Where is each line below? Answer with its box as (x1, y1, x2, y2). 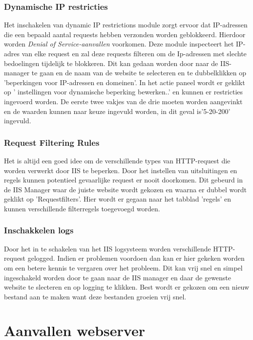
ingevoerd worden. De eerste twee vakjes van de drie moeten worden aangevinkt (4, 96, 243, 106)
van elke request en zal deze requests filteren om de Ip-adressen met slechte (21, 48, 247, 58)
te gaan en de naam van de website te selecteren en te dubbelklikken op (31, 68, 247, 78)
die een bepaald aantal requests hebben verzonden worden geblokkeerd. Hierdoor (4, 29, 246, 39)
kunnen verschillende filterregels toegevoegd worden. (4, 203, 160, 213)
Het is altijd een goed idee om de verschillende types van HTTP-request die (4, 155, 231, 165)
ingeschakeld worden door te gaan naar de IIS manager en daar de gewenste (4, 272, 232, 282)
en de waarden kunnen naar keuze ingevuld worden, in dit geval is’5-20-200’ (4, 106, 231, 116)
